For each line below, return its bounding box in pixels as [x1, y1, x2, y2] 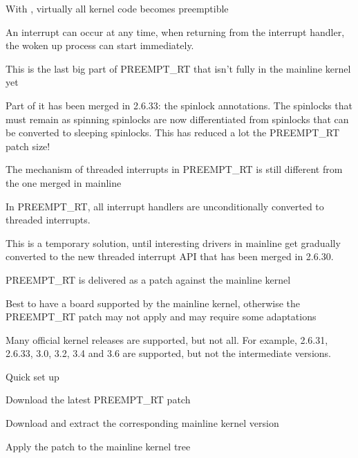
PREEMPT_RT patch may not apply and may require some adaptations [6, 309, 317, 324]
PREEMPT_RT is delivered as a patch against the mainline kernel [6, 272, 291, 286]
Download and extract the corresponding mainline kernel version [6, 416, 279, 430]
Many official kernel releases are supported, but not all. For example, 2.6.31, [6, 332, 328, 347]
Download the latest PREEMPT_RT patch [6, 392, 191, 407]
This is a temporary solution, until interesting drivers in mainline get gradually [6, 235, 341, 250]
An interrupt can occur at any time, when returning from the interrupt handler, [6, 24, 345, 39]
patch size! [6, 138, 50, 153]
